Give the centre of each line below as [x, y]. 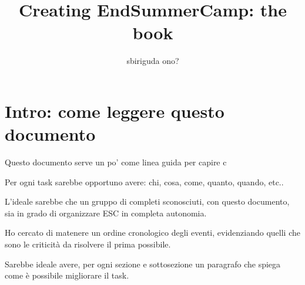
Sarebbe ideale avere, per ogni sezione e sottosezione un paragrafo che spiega [143, 264]
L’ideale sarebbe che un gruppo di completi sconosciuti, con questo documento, [147, 201]
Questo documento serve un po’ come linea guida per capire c [116, 162]
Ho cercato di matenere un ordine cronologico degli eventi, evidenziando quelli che [152, 233]
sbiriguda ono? [153, 61]
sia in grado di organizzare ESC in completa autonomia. [106, 213]
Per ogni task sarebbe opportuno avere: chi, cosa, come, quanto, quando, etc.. [144, 181]
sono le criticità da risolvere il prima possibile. [88, 244]
